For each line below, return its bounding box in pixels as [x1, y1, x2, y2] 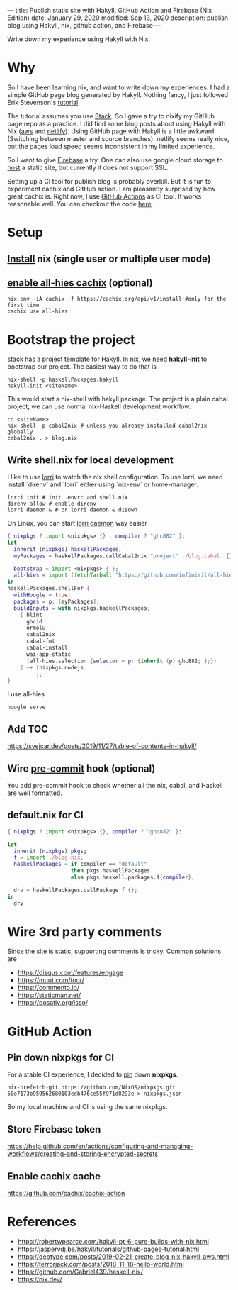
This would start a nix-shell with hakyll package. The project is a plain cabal [7, 395, 228, 404]
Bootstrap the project [7, 331, 136, 347]
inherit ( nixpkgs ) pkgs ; [13, 847, 87, 855]
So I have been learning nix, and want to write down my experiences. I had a [7, 83, 230, 91]
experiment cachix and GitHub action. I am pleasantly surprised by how [7, 184, 216, 193]
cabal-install [25, 645, 69, 652]
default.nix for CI [7, 809, 84, 821]
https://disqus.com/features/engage [17, 968, 124, 977]
